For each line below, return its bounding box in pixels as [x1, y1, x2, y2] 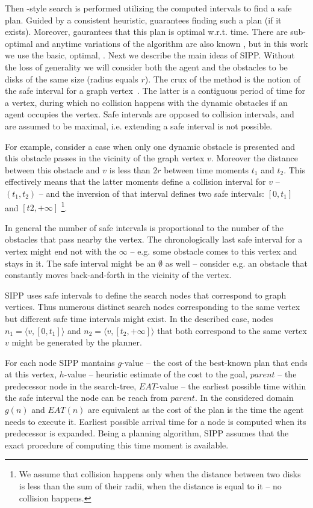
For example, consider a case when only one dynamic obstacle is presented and [5, 140, 296, 152]
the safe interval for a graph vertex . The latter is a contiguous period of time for [5, 84, 306, 97]
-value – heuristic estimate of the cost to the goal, [64, 368, 248, 380]
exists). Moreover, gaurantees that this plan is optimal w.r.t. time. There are [5, 25, 288, 38]
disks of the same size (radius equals [5, 72, 138, 85]
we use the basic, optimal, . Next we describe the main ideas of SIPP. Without [5, 49, 295, 61]
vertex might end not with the [5, 244, 117, 257]
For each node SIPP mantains [5, 356, 115, 368]
